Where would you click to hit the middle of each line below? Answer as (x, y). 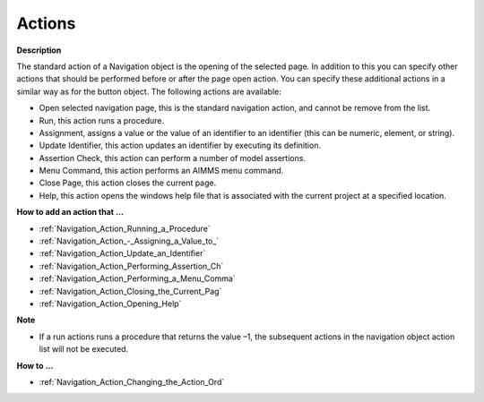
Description (39, 50)
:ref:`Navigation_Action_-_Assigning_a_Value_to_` (129, 241)
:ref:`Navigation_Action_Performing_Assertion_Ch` (131, 266)
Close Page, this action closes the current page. (128, 183)
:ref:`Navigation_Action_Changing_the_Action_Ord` (132, 381)
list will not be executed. (84, 349)
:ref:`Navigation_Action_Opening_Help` (110, 304)
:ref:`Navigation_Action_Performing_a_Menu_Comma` (138, 278)
